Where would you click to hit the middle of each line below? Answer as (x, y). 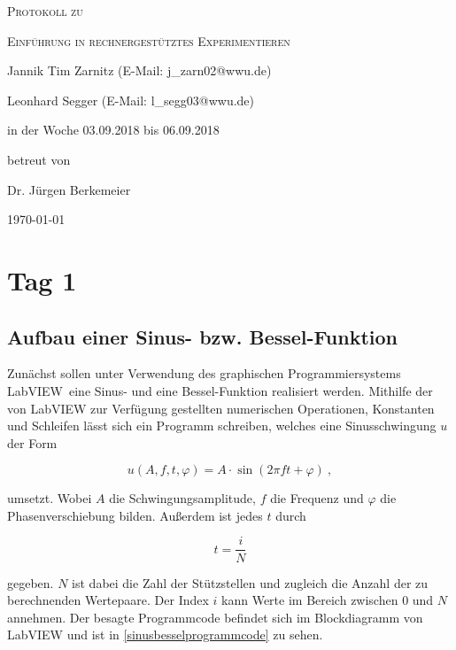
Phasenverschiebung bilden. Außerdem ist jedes (135, 515)
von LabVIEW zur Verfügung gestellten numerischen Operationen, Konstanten (221, 408)
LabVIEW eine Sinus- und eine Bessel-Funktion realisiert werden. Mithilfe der (220, 390)
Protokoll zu (45, 11)
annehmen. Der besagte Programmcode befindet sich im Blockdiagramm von (215, 617)
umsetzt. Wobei (50, 498)
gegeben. (31, 582)
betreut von (39, 159)
